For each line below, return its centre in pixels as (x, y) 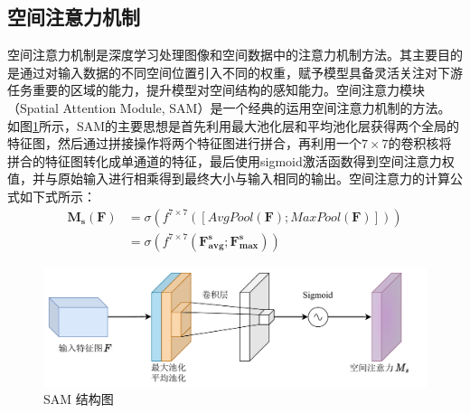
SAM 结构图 (79, 399)
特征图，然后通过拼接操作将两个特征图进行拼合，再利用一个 (184, 143)
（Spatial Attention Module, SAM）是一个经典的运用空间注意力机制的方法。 (229, 107)
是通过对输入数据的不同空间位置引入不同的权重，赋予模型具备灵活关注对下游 (235, 72)
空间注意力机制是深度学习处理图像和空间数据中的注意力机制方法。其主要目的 (235, 55)
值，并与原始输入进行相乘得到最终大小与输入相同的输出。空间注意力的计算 (229, 178)
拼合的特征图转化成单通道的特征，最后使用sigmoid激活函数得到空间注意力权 (231, 160)
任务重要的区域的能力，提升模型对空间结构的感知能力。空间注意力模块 (216, 90)
